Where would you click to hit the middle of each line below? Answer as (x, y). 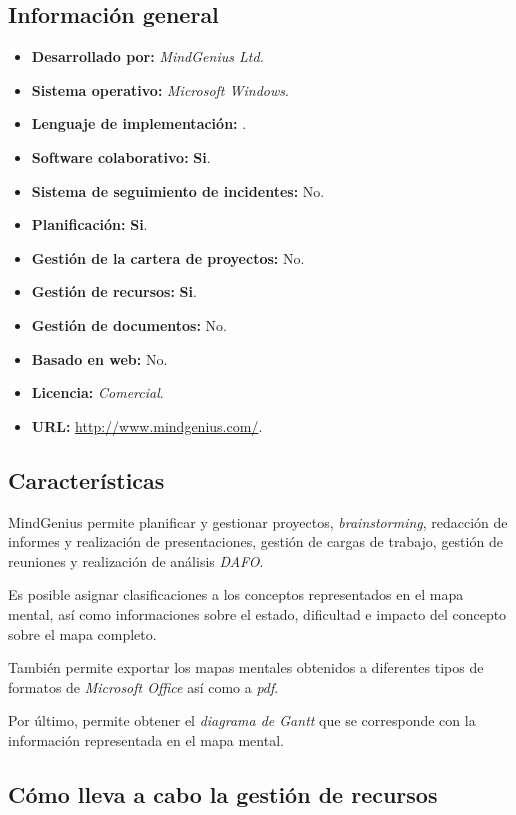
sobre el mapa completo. (82, 633)
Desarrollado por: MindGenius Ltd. (147, 56)
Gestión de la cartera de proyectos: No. (168, 257)
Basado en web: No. (99, 358)
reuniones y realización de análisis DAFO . (136, 560)
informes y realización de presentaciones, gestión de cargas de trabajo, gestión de (255, 541)
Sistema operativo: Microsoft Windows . (160, 89)
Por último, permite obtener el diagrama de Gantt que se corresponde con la (242, 720)
